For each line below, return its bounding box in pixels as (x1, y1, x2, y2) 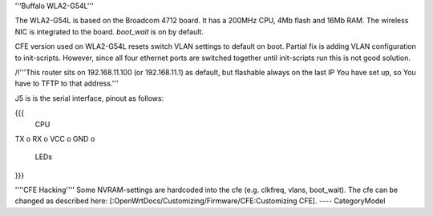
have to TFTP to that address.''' (14, 78, 119, 88)
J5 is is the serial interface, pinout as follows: (14, 93, 164, 103)
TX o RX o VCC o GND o (14, 134, 95, 143)
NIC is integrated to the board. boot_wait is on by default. (14, 26, 204, 36)
